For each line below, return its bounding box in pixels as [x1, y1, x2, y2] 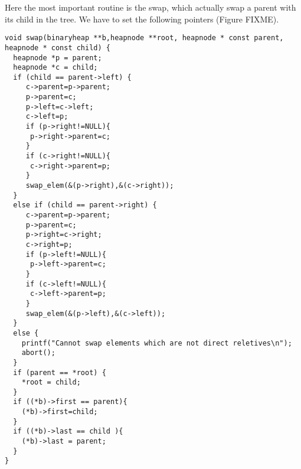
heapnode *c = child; [13, 63, 98, 72]
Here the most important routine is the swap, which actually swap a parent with [5, 1, 296, 13]
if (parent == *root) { [13, 368, 106, 377]
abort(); [21, 349, 55, 357]
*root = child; [21, 378, 81, 387]
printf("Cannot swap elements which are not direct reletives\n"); [21, 338, 292, 347]
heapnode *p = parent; [13, 53, 102, 62]
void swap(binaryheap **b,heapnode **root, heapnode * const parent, [5, 34, 284, 43]
